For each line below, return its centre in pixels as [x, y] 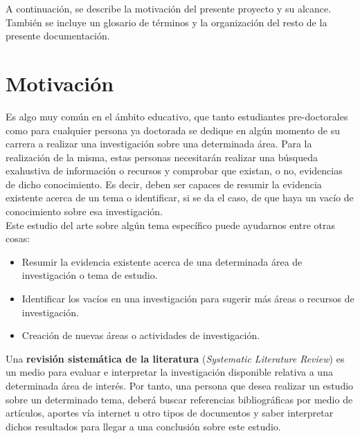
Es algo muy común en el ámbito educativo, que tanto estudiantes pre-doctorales [177, 116]
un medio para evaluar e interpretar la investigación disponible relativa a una [169, 372]
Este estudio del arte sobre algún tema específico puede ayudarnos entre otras [171, 225]
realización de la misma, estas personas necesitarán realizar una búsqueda [162, 157]
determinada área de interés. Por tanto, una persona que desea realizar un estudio [180, 385]
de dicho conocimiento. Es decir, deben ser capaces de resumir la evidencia [164, 184]
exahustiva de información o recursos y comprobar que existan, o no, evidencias [174, 171]
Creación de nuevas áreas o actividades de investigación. [141, 335]
